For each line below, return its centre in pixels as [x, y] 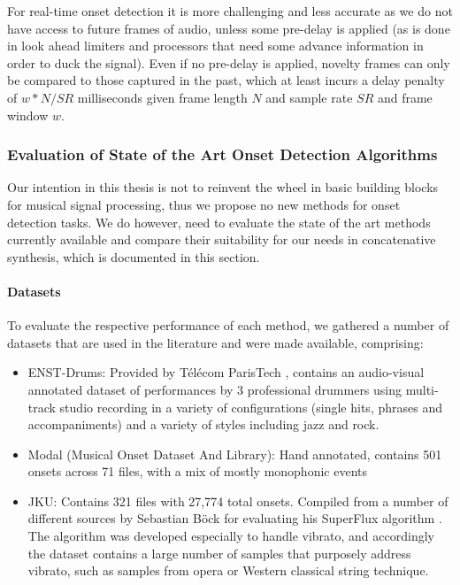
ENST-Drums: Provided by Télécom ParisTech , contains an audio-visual [226, 372]
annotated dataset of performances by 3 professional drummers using [215, 389]
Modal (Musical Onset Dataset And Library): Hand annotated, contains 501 [235, 454]
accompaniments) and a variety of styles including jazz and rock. [203, 424]
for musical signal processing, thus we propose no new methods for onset [204, 204]
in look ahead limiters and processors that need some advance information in [215, 46]
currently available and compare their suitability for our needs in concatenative [222, 239]
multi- [422, 389]
